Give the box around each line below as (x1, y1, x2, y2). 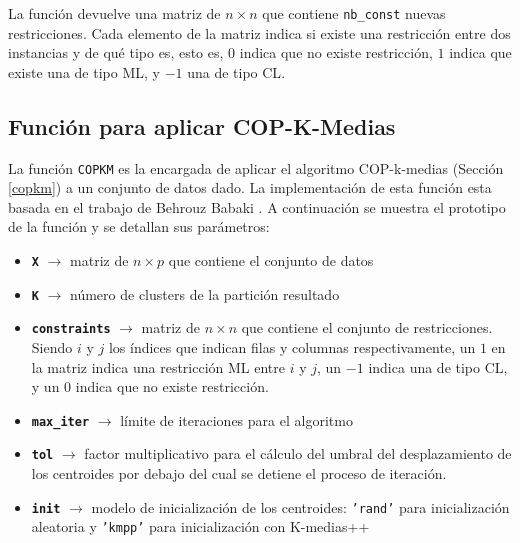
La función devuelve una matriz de (8, 3, 221, 23)
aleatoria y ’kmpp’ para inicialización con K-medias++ (31, 516, 370, 537)
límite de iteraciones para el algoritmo (120, 409, 353, 430)
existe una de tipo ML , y (8, 61, 160, 82)
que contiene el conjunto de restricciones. (241, 317, 493, 338)
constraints (31, 322, 111, 337)
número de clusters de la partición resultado (70, 283, 340, 304)
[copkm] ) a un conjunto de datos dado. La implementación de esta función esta (8, 177, 492, 198)
